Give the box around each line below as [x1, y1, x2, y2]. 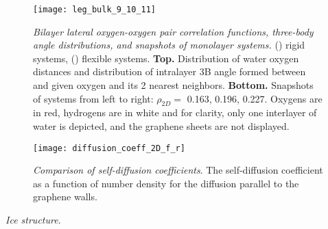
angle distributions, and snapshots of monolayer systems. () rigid [33, 38, 305, 52]
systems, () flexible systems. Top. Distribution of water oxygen [33, 51, 299, 65]
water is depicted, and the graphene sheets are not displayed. [33, 119, 290, 133]
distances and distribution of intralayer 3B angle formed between [33, 64, 306, 79]
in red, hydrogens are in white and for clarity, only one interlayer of [33, 105, 317, 120]
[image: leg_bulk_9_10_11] [33, 5, 156, 14]
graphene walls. [33, 189, 97, 204]
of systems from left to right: [33, 91, 154, 105]
